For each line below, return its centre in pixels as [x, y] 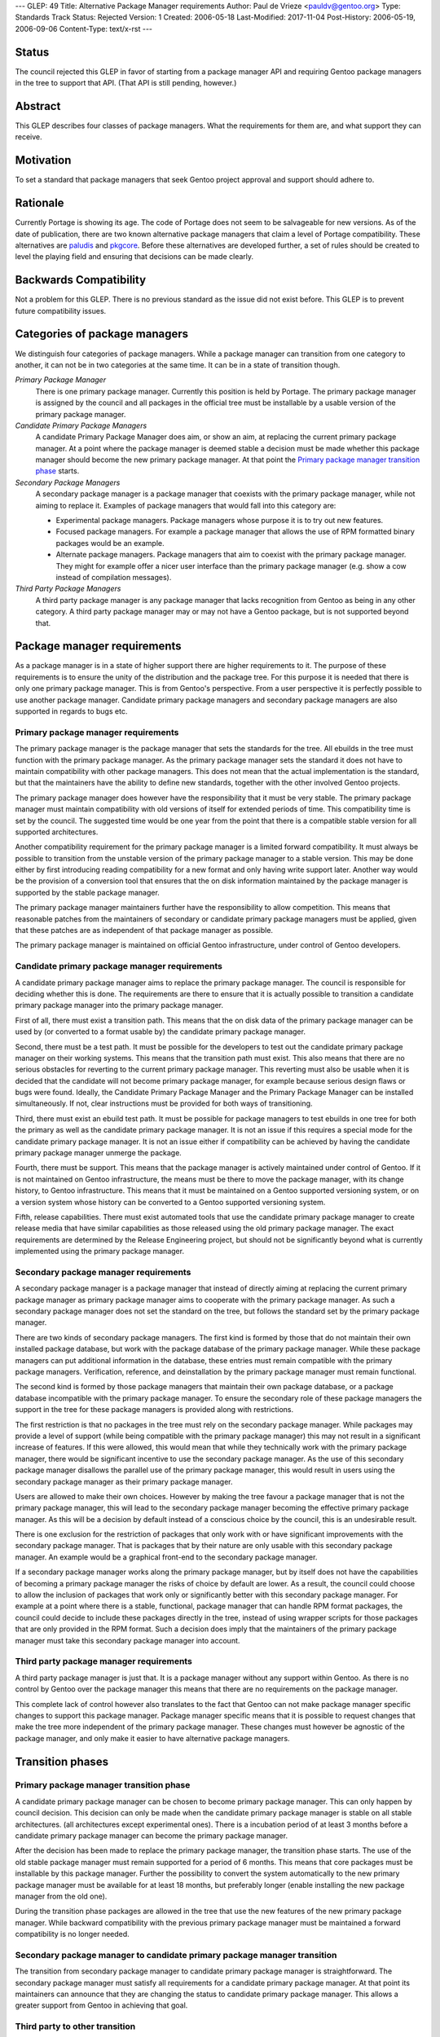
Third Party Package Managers [68, 589]
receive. [29, 137]
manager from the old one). [61, 1896]
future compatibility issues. [61, 310]
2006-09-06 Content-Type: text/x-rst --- [84, 29]
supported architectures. [57, 832]
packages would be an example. [110, 543]
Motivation [43, 160]
